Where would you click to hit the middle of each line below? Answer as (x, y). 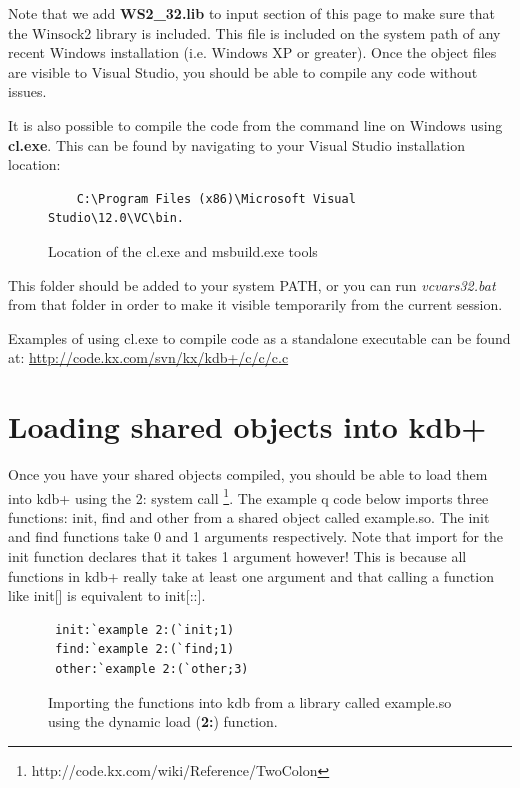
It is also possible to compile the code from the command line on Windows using (255, 124)
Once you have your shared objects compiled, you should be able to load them (248, 474)
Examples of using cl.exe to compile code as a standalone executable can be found (259, 337)
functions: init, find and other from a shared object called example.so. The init (249, 516)
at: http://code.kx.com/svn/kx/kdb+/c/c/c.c (148, 357)
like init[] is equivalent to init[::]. (107, 595)
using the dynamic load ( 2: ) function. (163, 721)
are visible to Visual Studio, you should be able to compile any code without (243, 71)
